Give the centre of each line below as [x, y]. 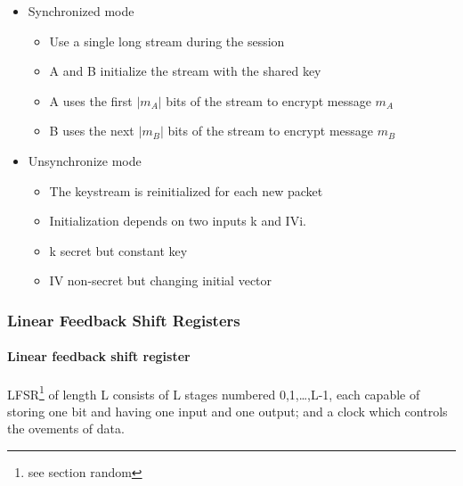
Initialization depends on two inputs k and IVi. [178, 221]
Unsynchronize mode [85, 160]
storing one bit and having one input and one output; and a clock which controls [227, 411]
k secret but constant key [118, 250]
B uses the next [92, 131]
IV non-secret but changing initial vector [161, 280]
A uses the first [91, 100]
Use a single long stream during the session [167, 41]
